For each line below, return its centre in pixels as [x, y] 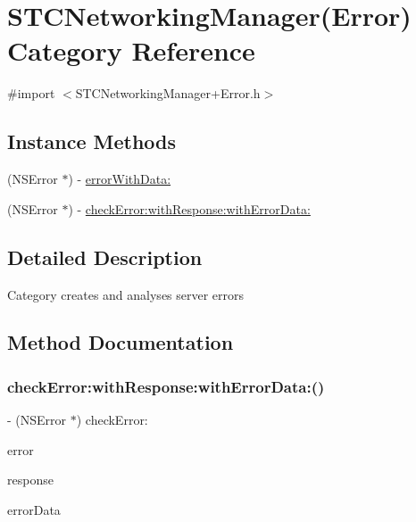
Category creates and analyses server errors [126, 294]
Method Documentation [121, 342]
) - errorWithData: [120, 179]
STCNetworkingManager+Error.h [168, 93]
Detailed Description [105, 257]
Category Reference [131, 50]
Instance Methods [92, 141]
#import [31, 93]
